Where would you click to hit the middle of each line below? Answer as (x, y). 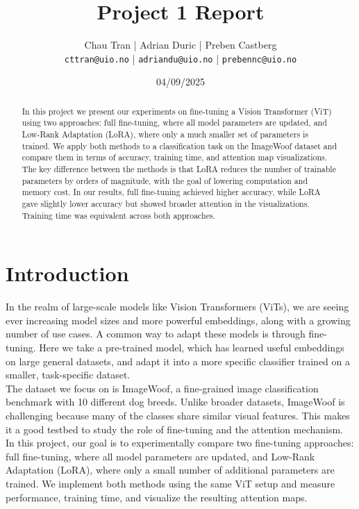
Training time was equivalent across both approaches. (118, 215)
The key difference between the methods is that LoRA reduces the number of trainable (179, 169)
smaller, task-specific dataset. (68, 375)
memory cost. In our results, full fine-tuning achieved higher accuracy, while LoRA (171, 192)
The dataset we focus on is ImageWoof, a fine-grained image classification (162, 388)
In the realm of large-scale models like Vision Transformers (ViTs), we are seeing (177, 307)
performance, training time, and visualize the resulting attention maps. (157, 497)
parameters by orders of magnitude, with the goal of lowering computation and (165, 180)
